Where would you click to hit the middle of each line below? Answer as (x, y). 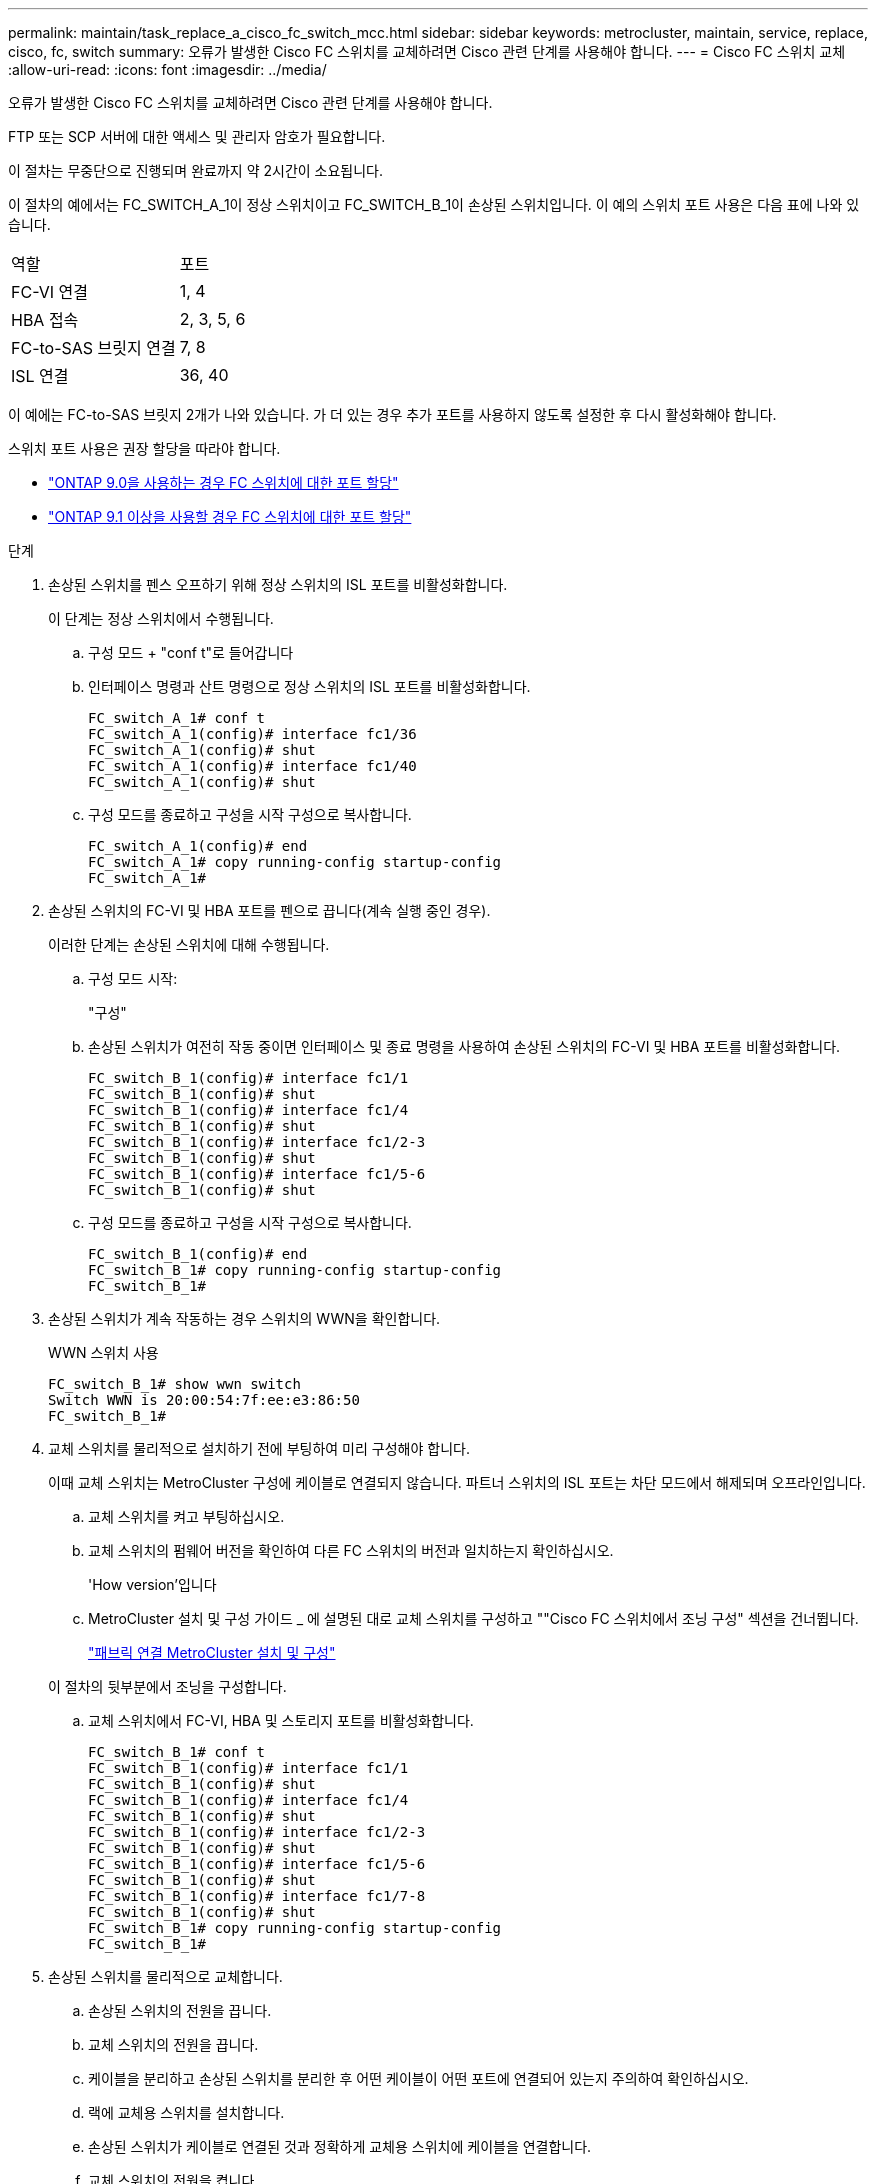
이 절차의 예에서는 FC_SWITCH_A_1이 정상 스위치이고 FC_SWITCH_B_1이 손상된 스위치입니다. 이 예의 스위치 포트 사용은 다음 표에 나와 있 (434, 204)
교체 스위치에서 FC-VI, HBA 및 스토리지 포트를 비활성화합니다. (281, 1720)
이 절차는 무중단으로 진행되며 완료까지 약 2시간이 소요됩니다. (196, 170)
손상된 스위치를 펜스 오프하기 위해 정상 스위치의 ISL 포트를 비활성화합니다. (278, 584)
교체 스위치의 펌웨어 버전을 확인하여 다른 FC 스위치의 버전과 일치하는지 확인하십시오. (351, 1550)
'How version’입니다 (152, 1584)
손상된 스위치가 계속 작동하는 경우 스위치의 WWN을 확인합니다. (244, 1318)
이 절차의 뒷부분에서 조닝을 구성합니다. (167, 1686)
